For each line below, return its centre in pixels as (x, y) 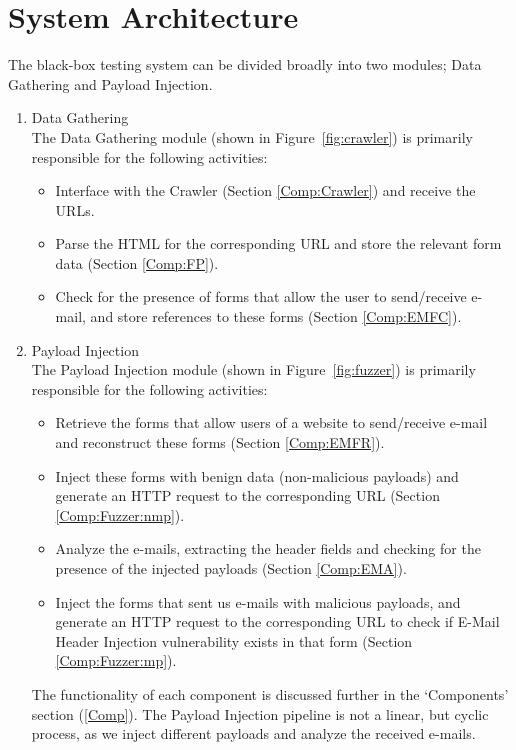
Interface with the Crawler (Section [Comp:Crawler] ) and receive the (265, 190)
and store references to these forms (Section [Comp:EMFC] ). (276, 316)
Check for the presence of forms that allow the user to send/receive (261, 296)
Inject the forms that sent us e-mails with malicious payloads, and (258, 601)
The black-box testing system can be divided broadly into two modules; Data (245, 64)
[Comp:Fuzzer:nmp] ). (120, 514)
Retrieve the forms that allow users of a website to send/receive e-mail (271, 422)
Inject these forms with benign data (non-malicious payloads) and (257, 475)
